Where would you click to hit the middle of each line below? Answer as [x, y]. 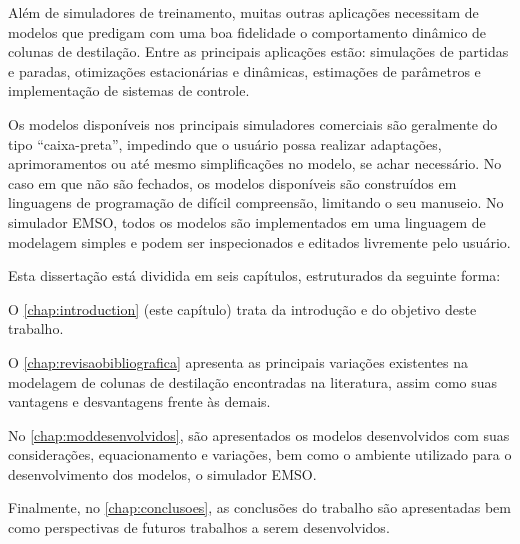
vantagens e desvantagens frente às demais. [139, 401]
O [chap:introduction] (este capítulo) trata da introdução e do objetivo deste [242, 308]
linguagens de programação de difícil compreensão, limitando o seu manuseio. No [256, 202]
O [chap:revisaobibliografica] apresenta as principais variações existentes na [238, 361]
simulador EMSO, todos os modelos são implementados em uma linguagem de [247, 221]
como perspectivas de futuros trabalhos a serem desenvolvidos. [199, 527]
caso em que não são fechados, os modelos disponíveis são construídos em [232, 182]
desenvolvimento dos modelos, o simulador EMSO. [162, 473]
